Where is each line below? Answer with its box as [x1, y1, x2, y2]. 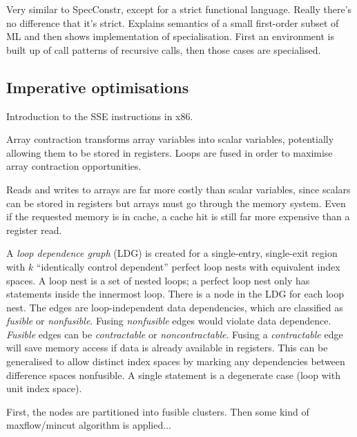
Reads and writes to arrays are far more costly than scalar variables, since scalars [6, 182, 351, 196]
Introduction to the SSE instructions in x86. [6, 108, 193, 123]
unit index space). [6, 381, 82, 396]
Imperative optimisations [6, 76, 189, 97]
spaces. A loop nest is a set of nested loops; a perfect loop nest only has [6, 273, 310, 287]
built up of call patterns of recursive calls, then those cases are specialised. [6, 42, 321, 57]
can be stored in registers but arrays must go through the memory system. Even [6, 195, 346, 210]
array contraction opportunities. [6, 159, 142, 173]
